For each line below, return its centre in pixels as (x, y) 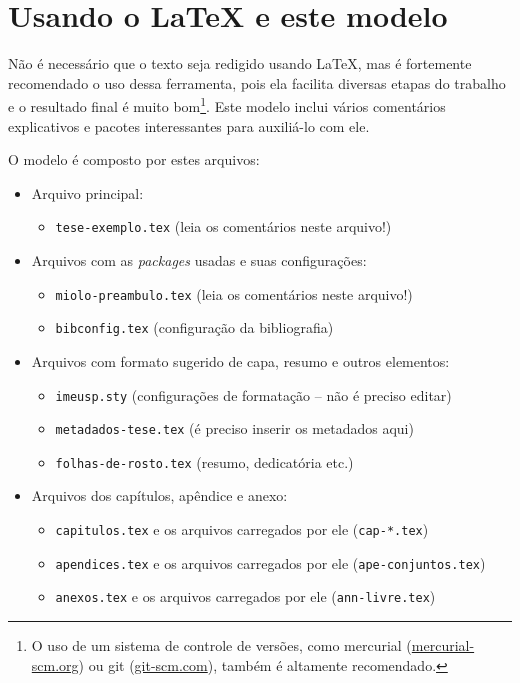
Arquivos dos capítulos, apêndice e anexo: (159, 495)
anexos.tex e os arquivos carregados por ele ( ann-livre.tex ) (245, 596)
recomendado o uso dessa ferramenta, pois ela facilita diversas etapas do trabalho (257, 82)
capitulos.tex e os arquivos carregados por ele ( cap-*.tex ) (242, 529)
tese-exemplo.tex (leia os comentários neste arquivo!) (223, 226)
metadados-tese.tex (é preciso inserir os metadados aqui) (234, 428)
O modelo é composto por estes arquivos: (134, 159)
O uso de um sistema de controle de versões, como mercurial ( (221, 645)
